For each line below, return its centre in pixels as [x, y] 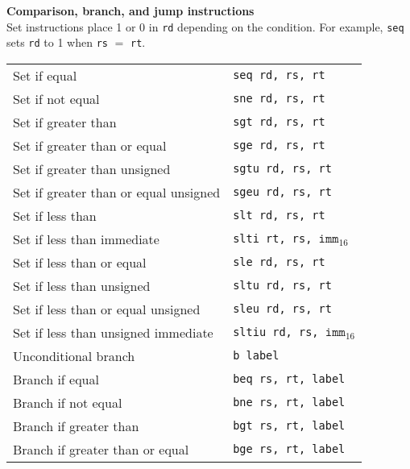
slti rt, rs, [273, 238]
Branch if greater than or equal [101, 449]
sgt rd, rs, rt [279, 122]
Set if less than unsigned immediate [113, 332]
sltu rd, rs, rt [282, 286]
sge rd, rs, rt [279, 145]
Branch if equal [56, 379]
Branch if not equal [68, 402]
